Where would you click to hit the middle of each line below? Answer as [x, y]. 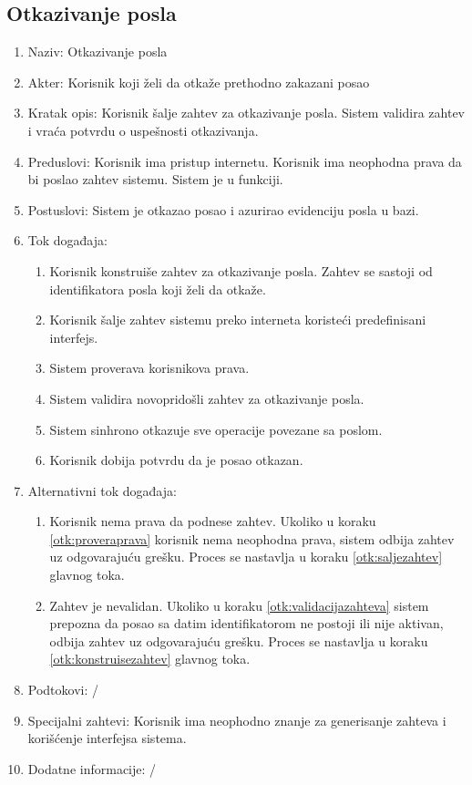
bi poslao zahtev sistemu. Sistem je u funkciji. [155, 179]
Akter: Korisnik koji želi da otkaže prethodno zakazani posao [199, 82]
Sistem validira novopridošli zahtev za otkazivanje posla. [207, 398]
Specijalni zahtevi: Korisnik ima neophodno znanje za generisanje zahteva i [237, 720]
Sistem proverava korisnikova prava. [149, 368]
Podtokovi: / [63, 690]
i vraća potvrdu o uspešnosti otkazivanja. [143, 130]
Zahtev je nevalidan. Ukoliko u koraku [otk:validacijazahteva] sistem [239, 605]
